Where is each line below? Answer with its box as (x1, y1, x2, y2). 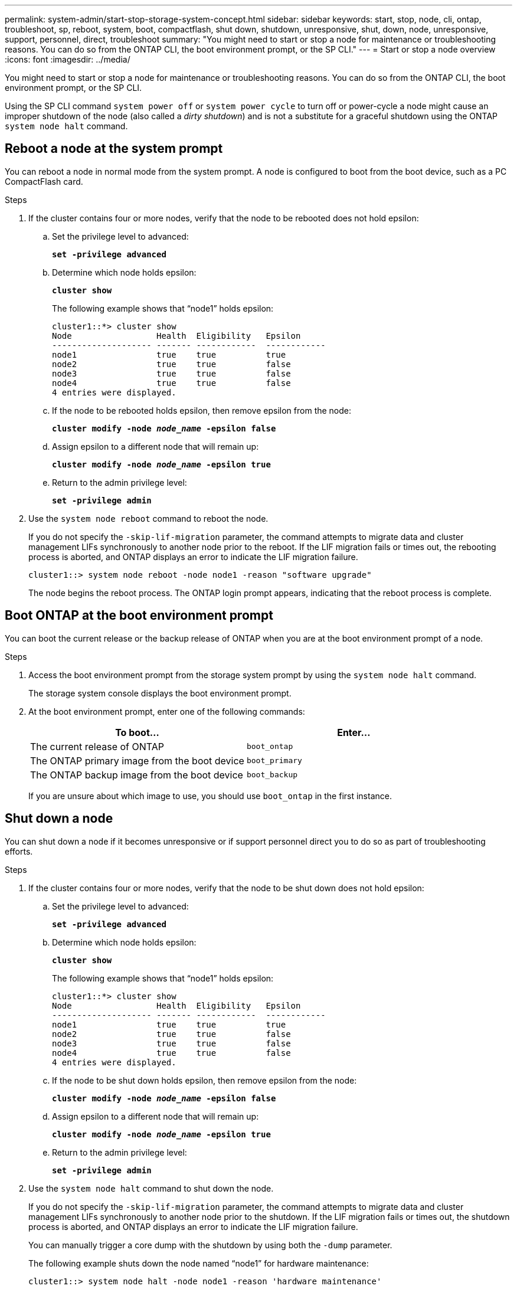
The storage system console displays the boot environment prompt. (28, 688, 292, 698)
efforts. (5, 846, 33, 856)
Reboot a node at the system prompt (5, 141, 223, 156)
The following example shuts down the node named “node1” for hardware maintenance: (28, 1258, 369, 1268)
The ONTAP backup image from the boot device (30, 768, 243, 781)
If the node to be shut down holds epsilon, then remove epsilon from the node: (52, 1075, 357, 1085)
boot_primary (246, 756, 302, 765)
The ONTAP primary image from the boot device (30, 754, 244, 767)
